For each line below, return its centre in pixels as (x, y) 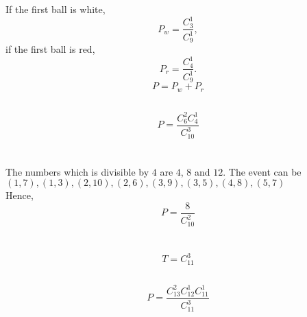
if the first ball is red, (50, 49)
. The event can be (262, 171)
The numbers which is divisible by (77, 171)
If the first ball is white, (56, 9)
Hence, (20, 195)
